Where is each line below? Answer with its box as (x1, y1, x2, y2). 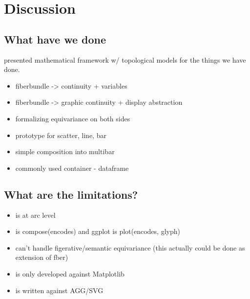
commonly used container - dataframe (15, 162, 129, 173)
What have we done (4, 31, 106, 46)
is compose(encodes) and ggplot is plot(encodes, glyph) (15, 226, 180, 236)
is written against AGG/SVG (15, 285, 104, 295)
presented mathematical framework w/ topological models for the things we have (4, 54, 246, 65)
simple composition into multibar (15, 146, 115, 157)
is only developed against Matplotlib (15, 268, 125, 278)
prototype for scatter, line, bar (15, 130, 106, 140)
